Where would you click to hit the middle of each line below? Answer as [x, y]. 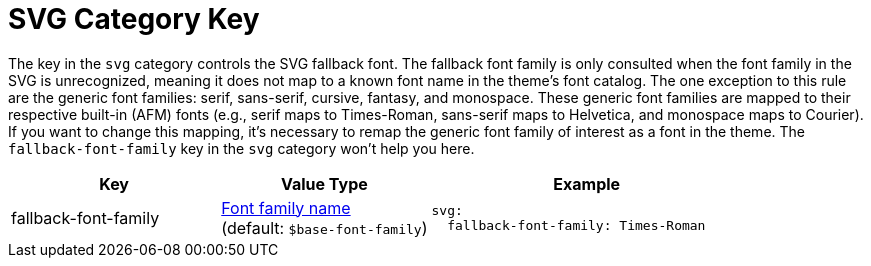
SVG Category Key [134, 19]
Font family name [286, 207]
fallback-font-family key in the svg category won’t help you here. [241, 148]
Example [587, 183]
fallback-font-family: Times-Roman [576, 225]
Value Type [324, 183]
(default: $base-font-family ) [324, 227]
